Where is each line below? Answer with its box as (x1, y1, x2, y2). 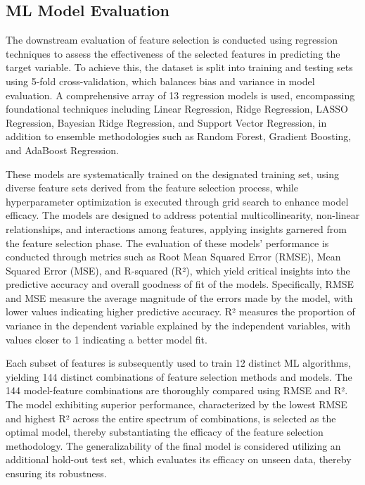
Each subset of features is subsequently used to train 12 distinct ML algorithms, (6, 355, 351, 370)
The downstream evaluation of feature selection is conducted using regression (6, 32, 338, 47)
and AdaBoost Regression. (6, 142, 119, 157)
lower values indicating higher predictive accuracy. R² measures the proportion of (6, 304, 355, 319)
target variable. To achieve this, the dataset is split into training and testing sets (6, 60, 353, 75)
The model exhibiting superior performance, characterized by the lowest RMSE (6, 397, 347, 412)
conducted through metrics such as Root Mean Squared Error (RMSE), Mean (6, 249, 341, 264)
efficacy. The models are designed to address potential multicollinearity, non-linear (6, 208, 360, 222)
